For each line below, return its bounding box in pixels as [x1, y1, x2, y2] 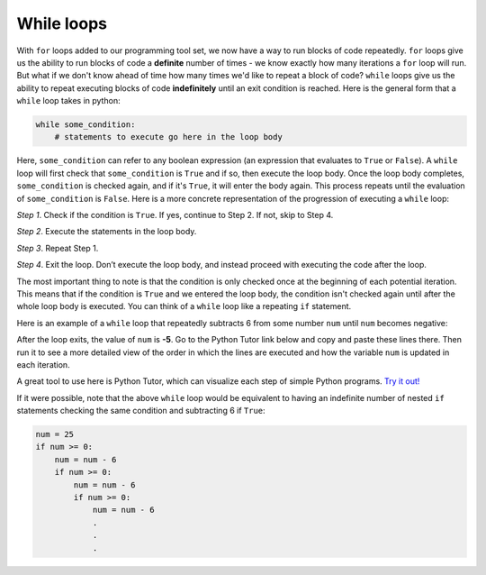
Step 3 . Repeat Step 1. [16, 242, 99, 253]
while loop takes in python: [16, 96, 121, 106]
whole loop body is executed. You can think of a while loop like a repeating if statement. [16, 301, 352, 312]
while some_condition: [35, 120, 136, 130]
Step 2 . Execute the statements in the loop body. [16, 226, 197, 237]
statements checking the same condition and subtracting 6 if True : [16, 406, 265, 416]
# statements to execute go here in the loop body [54, 132, 283, 142]
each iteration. [16, 359, 71, 370]
